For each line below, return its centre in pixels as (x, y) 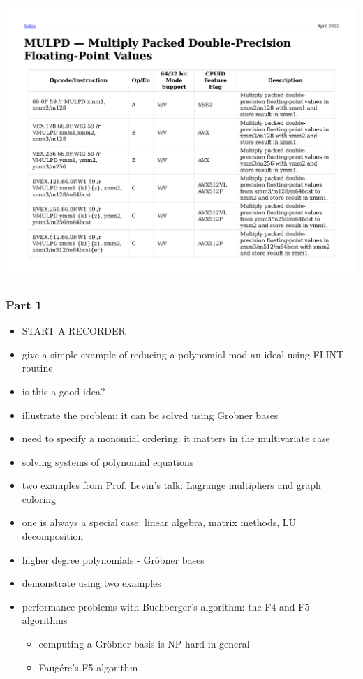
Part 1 (24, 304)
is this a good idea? (64, 391)
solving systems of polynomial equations (108, 461)
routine (37, 368)
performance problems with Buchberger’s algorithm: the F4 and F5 (166, 606)
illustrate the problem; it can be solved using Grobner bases (150, 415)
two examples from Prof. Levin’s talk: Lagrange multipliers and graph (171, 485)
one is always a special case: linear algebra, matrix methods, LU (159, 522)
